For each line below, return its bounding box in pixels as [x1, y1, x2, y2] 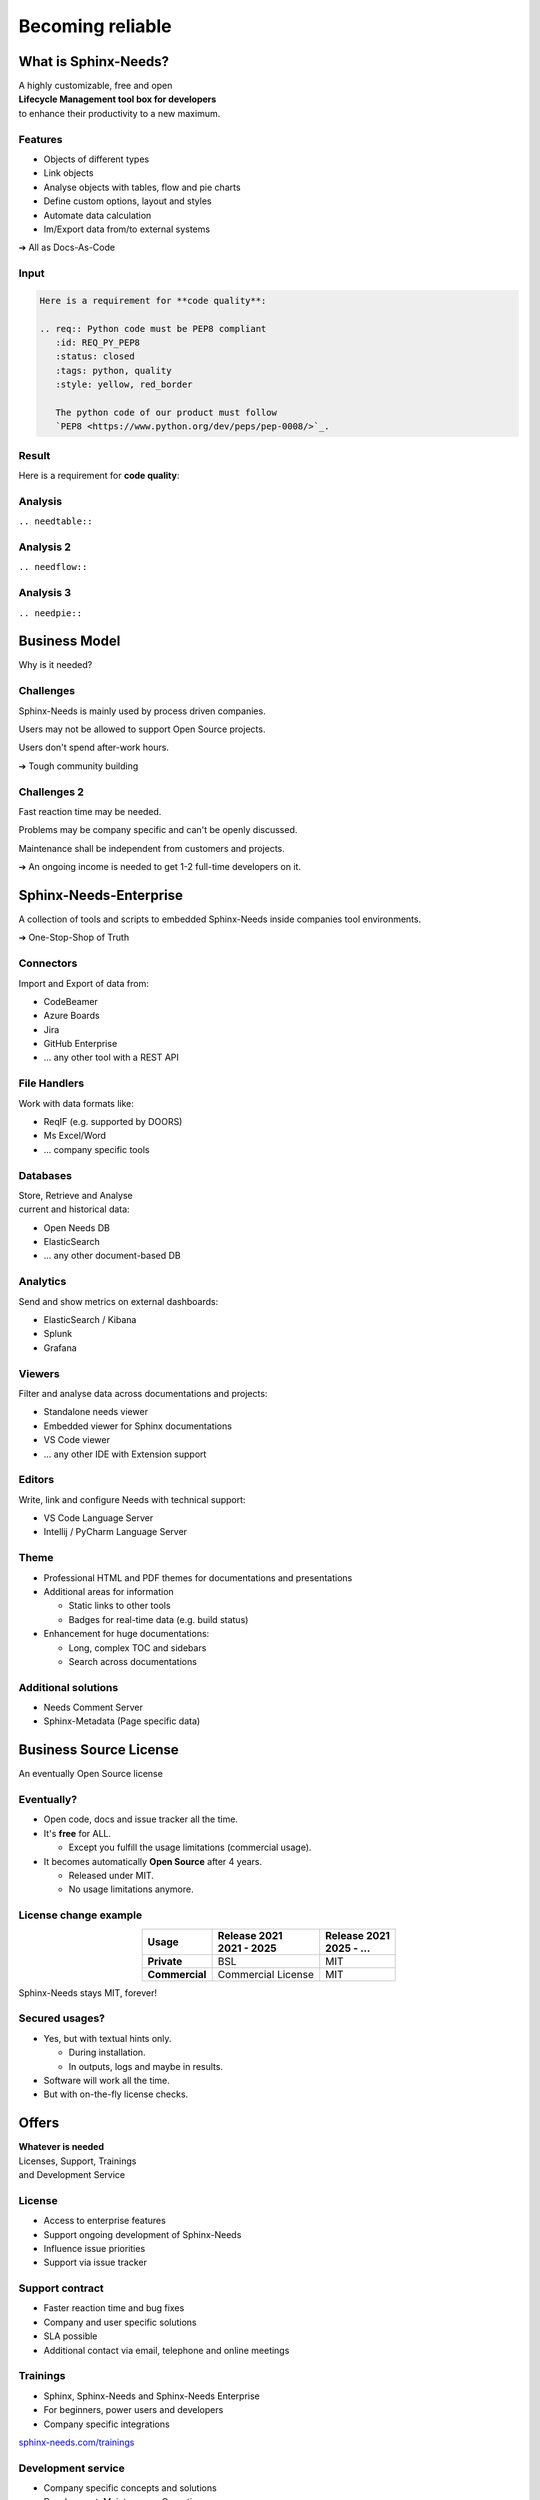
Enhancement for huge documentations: [43, 1628, 210, 1640]
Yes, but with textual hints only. [43, 2032, 172, 2044]
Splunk [43, 1328, 73, 1340]
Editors [18, 1473, 55, 1487]
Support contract [18, 2281, 104, 2295]
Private [147, 1954, 183, 1968]
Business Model [18, 633, 121, 650]
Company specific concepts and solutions [43, 2482, 217, 2494]
